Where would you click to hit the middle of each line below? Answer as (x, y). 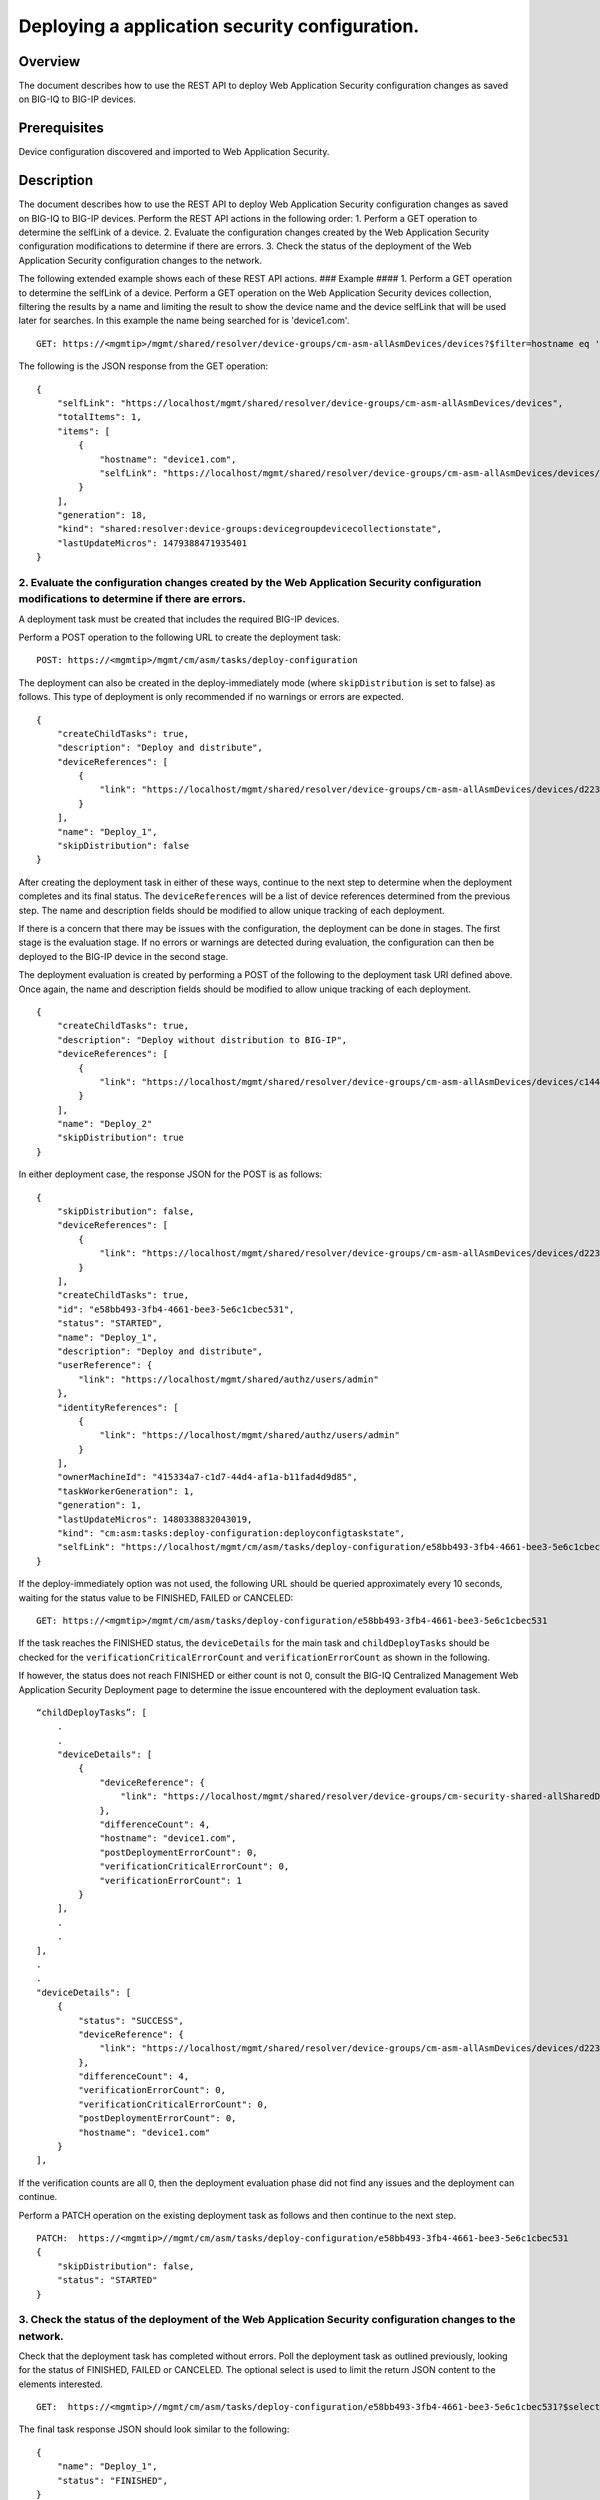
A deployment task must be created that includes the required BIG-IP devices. (179, 619)
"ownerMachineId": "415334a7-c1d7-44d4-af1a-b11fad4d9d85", (207, 1477)
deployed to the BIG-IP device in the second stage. (123, 956)
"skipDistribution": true (120, 1138)
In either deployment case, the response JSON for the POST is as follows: (170, 1174)
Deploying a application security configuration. (219, 26)
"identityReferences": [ (117, 1407)
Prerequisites (61, 128)
